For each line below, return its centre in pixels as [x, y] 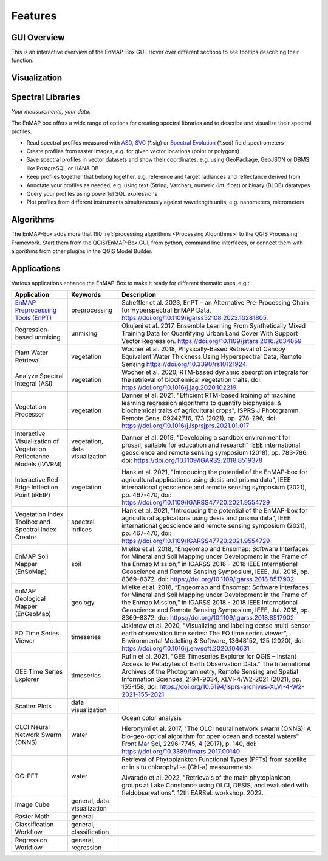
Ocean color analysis [152, 718]
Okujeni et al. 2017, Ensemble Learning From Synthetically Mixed [214, 326]
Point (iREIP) [33, 495]
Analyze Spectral [39, 376]
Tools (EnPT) [33, 318]
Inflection [45, 488]
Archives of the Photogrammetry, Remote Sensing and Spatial [210, 672]
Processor [30, 415]
